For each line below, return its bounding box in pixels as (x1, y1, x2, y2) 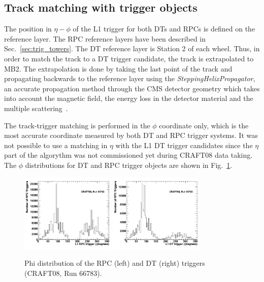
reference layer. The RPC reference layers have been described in (4, 33, 206, 44)
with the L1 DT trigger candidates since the (115, 139, 253, 150)
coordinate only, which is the (159, 120, 249, 130)
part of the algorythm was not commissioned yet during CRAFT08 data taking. (4, 150, 253, 160)
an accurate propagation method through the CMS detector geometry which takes (4, 83, 260, 93)
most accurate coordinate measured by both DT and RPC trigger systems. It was (4, 130, 258, 140)
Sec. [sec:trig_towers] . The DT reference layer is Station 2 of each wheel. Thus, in (4, 43, 260, 54)
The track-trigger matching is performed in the (4, 120, 150, 130)
